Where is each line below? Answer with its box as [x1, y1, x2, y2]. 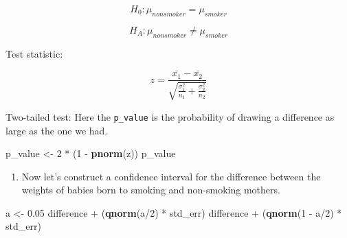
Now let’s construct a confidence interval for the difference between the [21, 169, 321, 183]
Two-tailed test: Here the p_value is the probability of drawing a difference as [5, 109, 335, 123]
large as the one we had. [5, 123, 108, 137]
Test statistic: [5, 46, 63, 60]
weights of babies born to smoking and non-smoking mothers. [21, 182, 280, 197]
